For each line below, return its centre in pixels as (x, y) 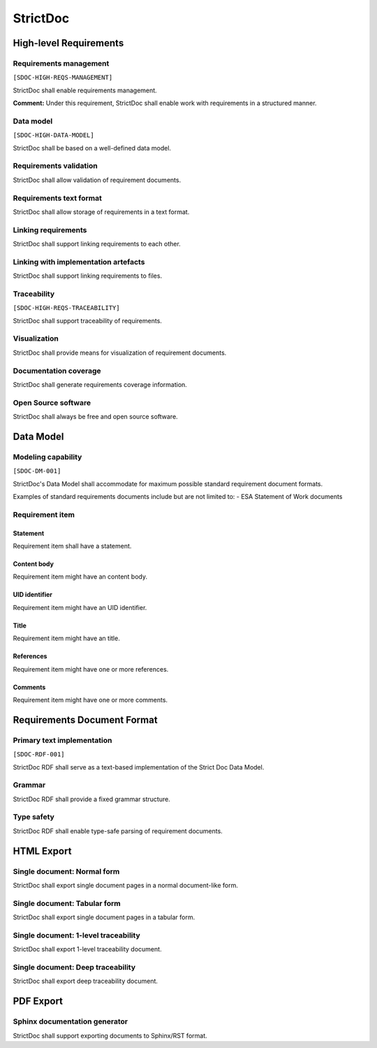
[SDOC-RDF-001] (39, 755)
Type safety (34, 817)
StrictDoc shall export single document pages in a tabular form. (104, 917)
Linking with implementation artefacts (79, 262)
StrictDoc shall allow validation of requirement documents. (97, 180)
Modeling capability (47, 457)
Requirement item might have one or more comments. (90, 700)
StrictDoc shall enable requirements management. (85, 90)
